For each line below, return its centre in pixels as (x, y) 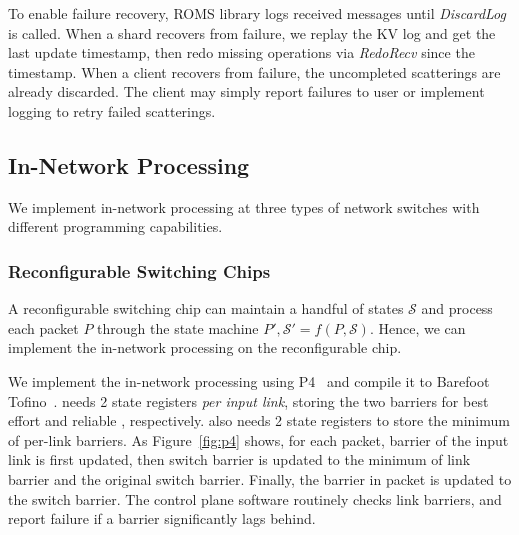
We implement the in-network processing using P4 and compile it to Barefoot (249, 380)
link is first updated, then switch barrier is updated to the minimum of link (239, 459)
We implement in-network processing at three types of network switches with (244, 206)
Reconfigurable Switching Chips (139, 270)
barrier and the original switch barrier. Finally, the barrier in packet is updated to (260, 478)
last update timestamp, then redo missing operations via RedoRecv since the (241, 52)
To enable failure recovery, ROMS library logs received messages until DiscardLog (257, 13)
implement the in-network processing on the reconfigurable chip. (205, 347)
